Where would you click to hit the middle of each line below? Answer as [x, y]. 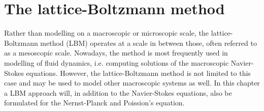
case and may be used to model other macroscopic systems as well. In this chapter [132, 83]
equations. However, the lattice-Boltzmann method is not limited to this [138, 73]
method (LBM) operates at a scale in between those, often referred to [148, 43]
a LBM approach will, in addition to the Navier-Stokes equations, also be [118, 92]
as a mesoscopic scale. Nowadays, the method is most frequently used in [116, 53]
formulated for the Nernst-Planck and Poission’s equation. [94, 103]
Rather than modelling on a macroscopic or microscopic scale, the [107, 33]
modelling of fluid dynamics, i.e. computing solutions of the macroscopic [117, 62]
